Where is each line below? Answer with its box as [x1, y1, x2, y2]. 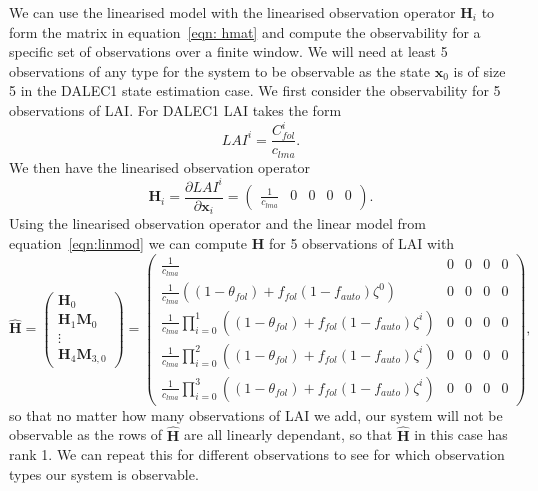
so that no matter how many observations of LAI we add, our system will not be [9, 404, 503, 425]
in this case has [414, 424, 508, 445]
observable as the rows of [9, 424, 163, 445]
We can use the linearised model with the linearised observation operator [9, 2, 456, 22]
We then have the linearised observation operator [9, 156, 310, 177]
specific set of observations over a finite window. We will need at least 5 [9, 41, 448, 62]
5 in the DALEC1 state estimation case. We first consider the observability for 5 [9, 80, 501, 101]
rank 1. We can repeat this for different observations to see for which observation [9, 444, 505, 465]
